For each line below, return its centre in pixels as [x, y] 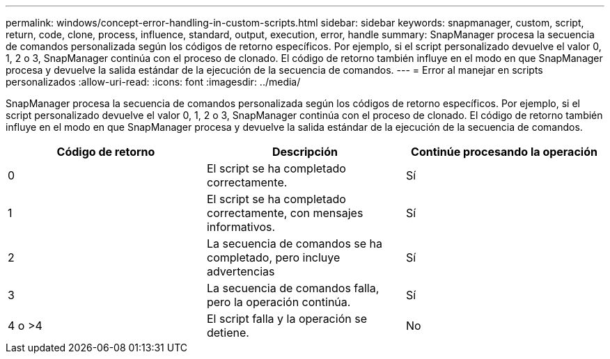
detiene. [228, 333]
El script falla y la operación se [287, 319]
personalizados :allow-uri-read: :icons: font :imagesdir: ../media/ [153, 82]
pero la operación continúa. [279, 302]
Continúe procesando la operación [504, 152]
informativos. [241, 227]
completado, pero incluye [273, 257]
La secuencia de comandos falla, [293, 288]
